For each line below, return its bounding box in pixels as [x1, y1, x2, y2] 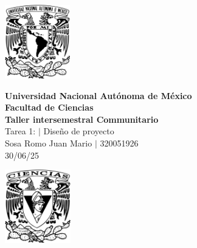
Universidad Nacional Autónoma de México [5, 89, 192, 102]
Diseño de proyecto [43, 125, 114, 137]
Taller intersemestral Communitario [5, 112, 159, 125]
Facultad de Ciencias [5, 101, 94, 114]
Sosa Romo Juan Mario [5, 136, 92, 149]
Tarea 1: [5, 125, 36, 137]
